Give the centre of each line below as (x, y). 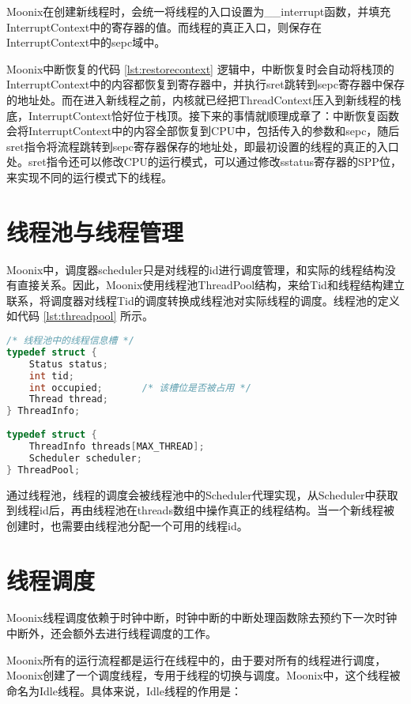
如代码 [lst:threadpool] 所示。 (80, 316)
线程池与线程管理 (95, 231)
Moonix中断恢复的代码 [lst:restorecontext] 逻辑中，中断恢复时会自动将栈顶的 (200, 68)
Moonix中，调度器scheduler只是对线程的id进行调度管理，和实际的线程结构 (196, 269)
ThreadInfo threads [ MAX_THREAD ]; (117, 446)
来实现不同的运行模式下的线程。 (89, 177)
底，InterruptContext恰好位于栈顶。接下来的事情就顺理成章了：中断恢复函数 (203, 115)
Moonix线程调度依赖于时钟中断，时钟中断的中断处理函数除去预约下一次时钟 (202, 617)
